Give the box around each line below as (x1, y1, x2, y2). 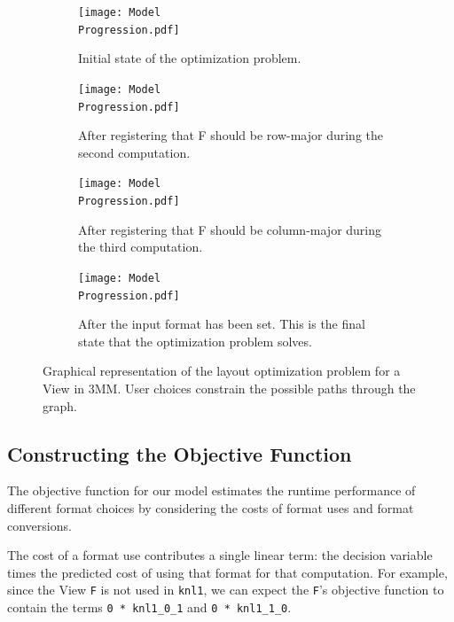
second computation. (78, 143, 191, 161)
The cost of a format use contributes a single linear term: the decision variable (7, 546, 433, 564)
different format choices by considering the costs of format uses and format (7, 498, 414, 517)
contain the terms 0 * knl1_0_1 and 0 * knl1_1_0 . (7, 598, 292, 617)
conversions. (7, 516, 72, 534)
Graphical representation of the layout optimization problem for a (43, 362, 401, 380)
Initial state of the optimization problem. (78, 49, 301, 67)
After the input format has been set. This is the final (78, 315, 365, 333)
